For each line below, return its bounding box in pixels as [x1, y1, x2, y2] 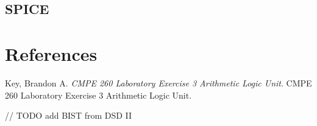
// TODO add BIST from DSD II [5, 109, 132, 122]
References [5, 41, 98, 66]
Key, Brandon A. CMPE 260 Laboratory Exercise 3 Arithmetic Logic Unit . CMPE [5, 76, 312, 89]
